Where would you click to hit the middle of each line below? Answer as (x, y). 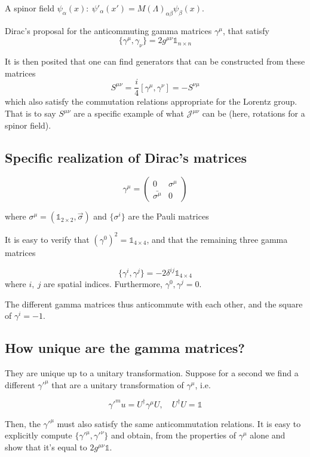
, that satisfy (246, 30)
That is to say (30, 113)
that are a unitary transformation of (118, 384)
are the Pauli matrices (168, 216)
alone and (268, 435)
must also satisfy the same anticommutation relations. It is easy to (179, 423)
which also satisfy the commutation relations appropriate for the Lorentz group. (151, 101)
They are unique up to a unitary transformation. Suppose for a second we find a (152, 373)
